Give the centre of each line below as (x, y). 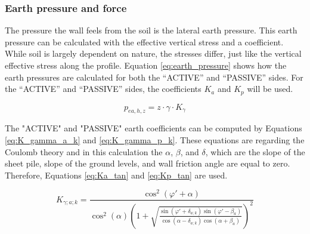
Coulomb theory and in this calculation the (84, 151)
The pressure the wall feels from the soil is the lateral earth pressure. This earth (151, 30)
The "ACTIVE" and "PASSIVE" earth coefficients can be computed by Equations (154, 128)
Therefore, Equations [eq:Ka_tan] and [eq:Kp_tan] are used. (116, 175)
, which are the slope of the (255, 151)
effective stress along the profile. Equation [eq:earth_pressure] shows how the (146, 65)
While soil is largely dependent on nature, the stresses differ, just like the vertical (153, 53)
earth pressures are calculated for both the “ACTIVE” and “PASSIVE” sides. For (154, 77)
